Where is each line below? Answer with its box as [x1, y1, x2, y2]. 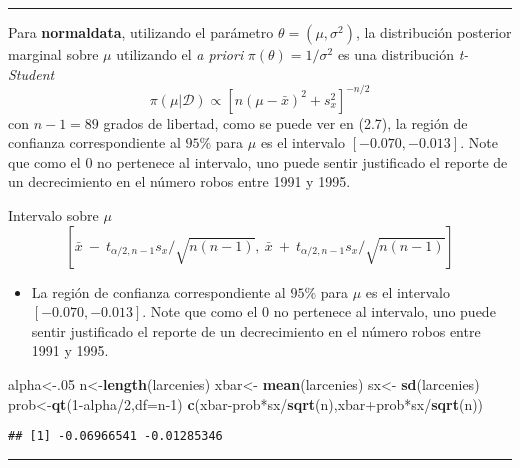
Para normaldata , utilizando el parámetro [8, 22, 274, 42]
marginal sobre [8, 44, 99, 64]
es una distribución [337, 44, 454, 64]
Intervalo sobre [8, 205, 99, 226]
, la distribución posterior [356, 22, 512, 42]
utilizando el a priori [116, 44, 244, 64]
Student [8, 63, 55, 84]
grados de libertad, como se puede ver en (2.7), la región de [103, 112, 468, 133]
